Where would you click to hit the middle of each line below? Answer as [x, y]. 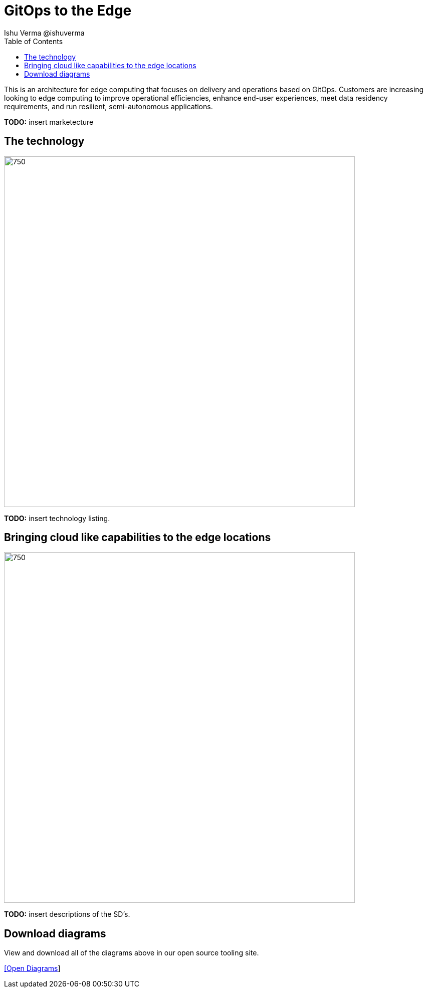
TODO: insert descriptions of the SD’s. [67, 914]
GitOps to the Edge [68, 11]
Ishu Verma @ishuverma [44, 33]
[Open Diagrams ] [32, 968]
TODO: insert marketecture [49, 122]
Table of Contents [34, 41]
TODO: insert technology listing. [57, 518]
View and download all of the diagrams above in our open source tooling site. [132, 953]
